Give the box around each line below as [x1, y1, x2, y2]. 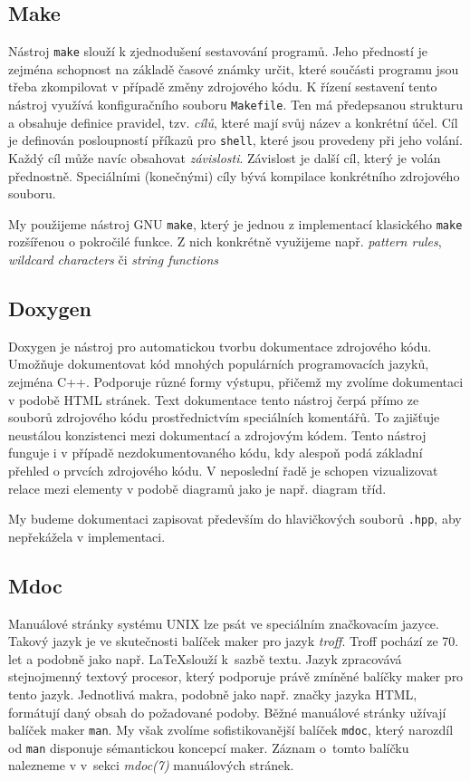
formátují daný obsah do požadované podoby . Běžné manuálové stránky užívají [8, 702, 446, 721]
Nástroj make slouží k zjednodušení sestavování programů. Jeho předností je [8, 42, 428, 61]
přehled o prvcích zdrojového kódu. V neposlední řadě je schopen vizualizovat [8, 460, 438, 479]
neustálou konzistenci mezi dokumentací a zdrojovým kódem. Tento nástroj [8, 425, 427, 444]
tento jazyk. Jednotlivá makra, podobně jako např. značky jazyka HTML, [8, 684, 417, 703]
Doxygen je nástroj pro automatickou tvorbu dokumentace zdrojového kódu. [8, 336, 432, 355]
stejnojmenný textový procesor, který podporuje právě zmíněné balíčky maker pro [8, 667, 464, 686]
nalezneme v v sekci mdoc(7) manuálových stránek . [8, 756, 294, 775]
